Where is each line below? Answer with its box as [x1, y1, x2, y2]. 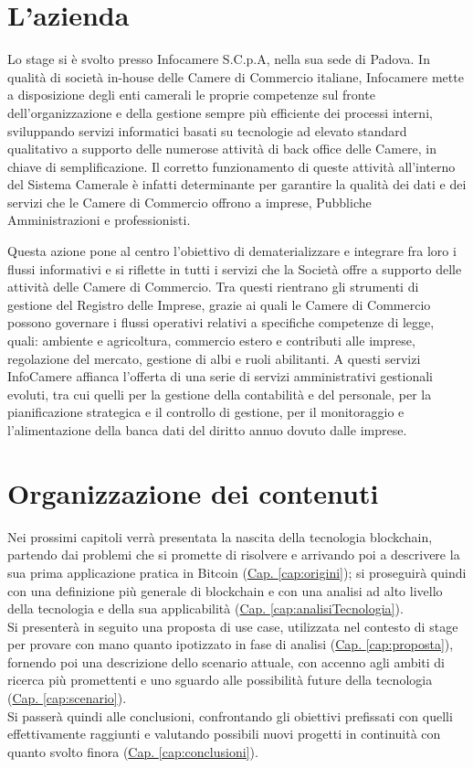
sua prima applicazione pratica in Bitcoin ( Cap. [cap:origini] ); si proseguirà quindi [7, 562, 467, 581]
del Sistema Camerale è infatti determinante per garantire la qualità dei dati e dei [7, 175, 467, 194]
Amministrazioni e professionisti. [7, 210, 191, 229]
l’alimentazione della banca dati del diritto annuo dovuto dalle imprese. [7, 421, 407, 439]
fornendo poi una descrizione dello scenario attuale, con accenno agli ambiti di [7, 652, 446, 671]
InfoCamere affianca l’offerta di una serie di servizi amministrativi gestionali [7, 367, 433, 386]
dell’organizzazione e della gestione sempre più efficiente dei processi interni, [7, 102, 433, 122]
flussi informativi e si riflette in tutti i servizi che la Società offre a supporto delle [7, 259, 462, 278]
